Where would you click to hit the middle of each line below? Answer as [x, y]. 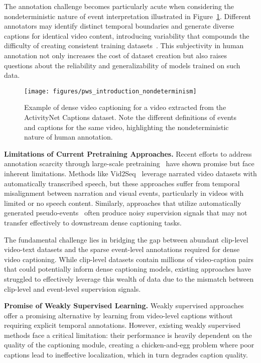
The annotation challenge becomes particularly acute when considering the [119, 6]
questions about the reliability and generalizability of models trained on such [122, 65]
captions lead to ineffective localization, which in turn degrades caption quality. [126, 355]
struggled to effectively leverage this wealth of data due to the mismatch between [129, 278]
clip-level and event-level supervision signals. [73, 288]
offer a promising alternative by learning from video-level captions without [118, 315]
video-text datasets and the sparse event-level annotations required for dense [122, 249]
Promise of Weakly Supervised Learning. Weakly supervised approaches [124, 306]
